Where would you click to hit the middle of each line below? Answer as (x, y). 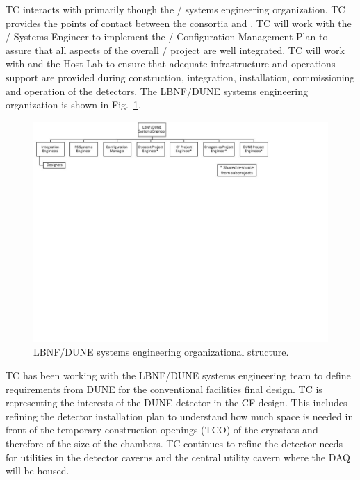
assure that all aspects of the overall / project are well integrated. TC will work (175, 50)
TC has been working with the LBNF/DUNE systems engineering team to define (178, 375)
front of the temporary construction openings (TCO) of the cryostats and (162, 430)
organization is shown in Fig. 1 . (73, 105)
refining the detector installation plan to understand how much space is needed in (180, 416)
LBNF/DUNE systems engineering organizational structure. (161, 352)
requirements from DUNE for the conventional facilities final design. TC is (164, 389)
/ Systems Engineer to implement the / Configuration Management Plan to (167, 36)
